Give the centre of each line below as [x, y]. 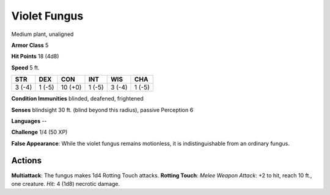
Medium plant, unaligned [42, 34]
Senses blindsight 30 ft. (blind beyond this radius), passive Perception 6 [102, 110]
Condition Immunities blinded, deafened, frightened [77, 99]
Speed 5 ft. [25, 68]
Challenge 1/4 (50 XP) [39, 132]
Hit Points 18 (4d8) [35, 56]
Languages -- [29, 121]
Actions [27, 161]
